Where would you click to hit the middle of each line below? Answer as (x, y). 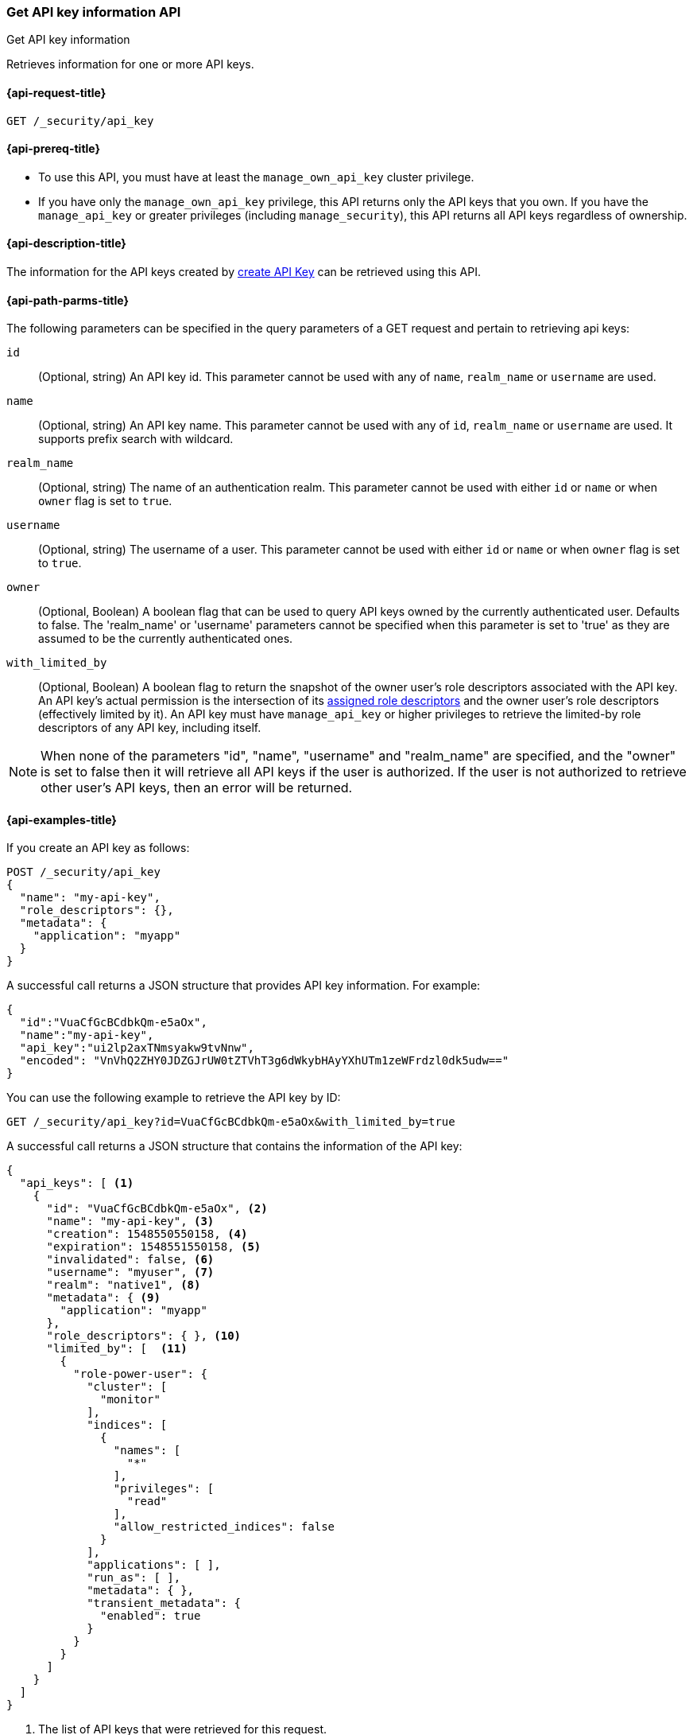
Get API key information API (94, 12)
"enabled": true (151, 1616)
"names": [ (147, 1451)
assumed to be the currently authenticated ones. (166, 639)
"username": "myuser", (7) (130, 1272)
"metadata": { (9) (103, 1298)
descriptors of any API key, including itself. (150, 728)
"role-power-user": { (140, 1374)
